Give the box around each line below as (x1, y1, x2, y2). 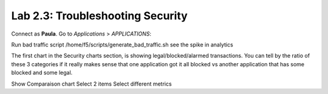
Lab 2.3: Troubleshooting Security (11, 9, 188, 22)
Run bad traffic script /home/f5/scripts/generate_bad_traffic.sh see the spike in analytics (11, 41, 233, 48)
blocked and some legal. (11, 69, 73, 77)
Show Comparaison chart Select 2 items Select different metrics (11, 80, 173, 87)
